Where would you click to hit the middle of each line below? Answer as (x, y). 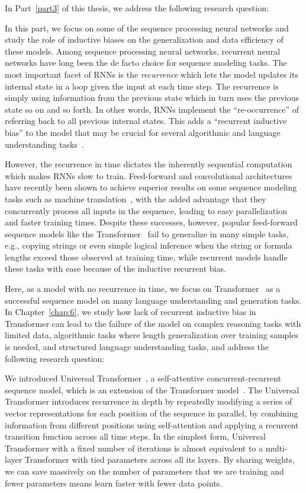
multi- (276, 448)
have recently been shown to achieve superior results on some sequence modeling (151, 187)
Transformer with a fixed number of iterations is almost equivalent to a (134, 448)
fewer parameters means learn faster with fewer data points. (114, 483)
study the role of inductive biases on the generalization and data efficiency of (144, 39)
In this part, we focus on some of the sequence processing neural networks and (147, 28)
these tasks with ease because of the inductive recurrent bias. (115, 268)
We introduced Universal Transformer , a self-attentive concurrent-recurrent (143, 378)
